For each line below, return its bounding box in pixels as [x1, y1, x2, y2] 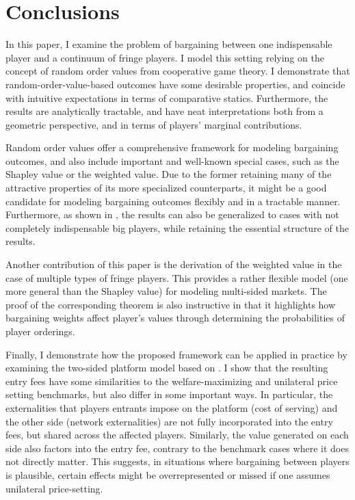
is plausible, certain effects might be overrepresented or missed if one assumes [5, 467, 330, 482]
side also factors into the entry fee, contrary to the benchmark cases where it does [5, 440, 349, 455]
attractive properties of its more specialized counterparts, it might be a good [5, 181, 327, 195]
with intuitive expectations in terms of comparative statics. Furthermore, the [5, 90, 328, 105]
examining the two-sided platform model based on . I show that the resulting [5, 360, 328, 375]
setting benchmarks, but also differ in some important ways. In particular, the [5, 387, 333, 402]
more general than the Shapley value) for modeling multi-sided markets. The [5, 284, 327, 298]
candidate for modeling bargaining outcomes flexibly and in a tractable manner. [5, 194, 341, 208]
